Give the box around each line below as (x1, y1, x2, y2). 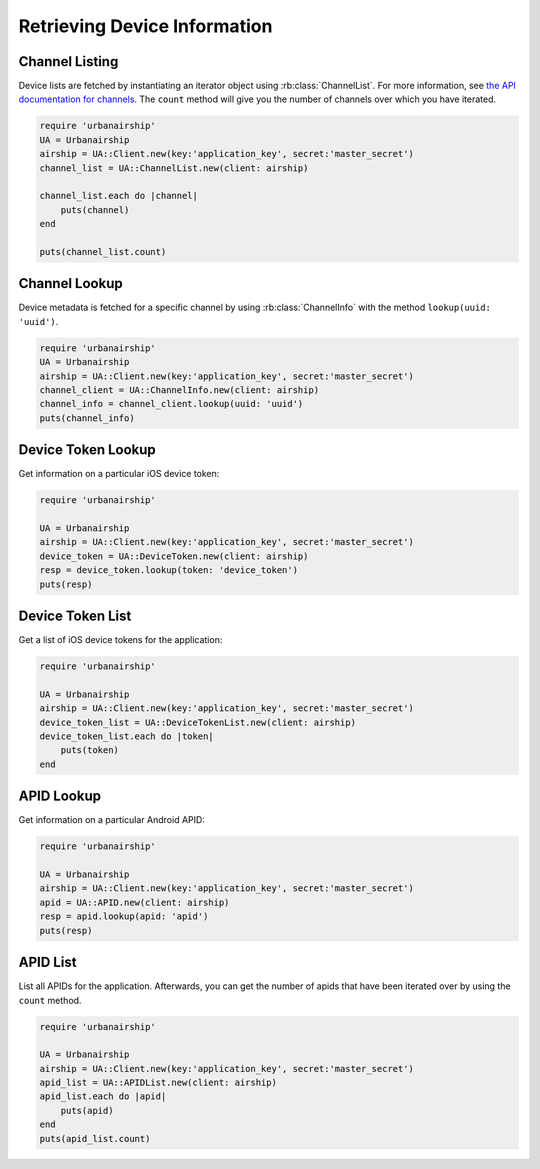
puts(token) (60, 745, 120, 756)
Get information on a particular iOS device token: (18, 468, 220, 480)
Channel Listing (18, 53, 119, 70)
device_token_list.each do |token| (39, 731, 214, 742)
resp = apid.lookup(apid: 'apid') (39, 911, 209, 922)
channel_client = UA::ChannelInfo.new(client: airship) (39, 385, 320, 395)
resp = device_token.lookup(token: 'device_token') (39, 565, 299, 576)
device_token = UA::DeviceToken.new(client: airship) (39, 550, 309, 562)
